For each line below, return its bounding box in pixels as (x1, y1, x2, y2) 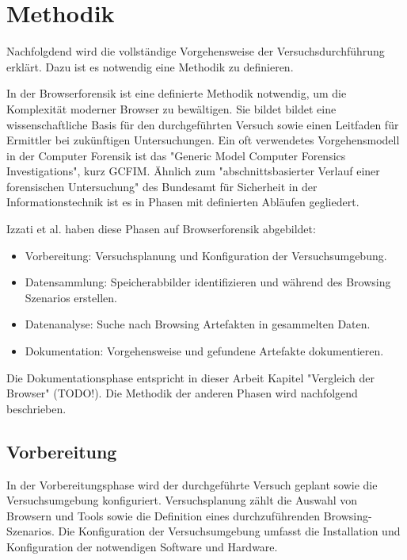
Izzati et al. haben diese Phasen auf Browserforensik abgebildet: (6, 221, 316, 237)
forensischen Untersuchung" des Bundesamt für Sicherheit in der (6, 178, 318, 194)
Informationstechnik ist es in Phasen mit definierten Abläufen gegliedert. (6, 194, 359, 210)
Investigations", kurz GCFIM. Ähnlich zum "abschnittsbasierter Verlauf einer (6, 163, 380, 179)
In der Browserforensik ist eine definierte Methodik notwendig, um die (6, 85, 347, 102)
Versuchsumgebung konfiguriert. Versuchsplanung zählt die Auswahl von (6, 492, 358, 508)
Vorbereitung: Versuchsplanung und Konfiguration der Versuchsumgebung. (25, 247, 387, 263)
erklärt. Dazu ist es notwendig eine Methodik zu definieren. (6, 58, 294, 75)
